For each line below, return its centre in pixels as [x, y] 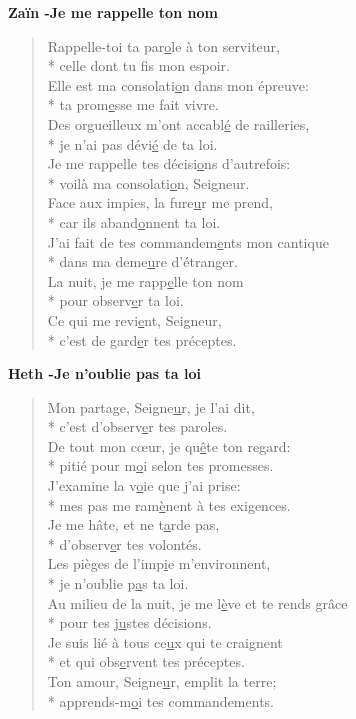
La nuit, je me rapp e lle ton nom [145, 280]
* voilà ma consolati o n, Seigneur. [148, 182]
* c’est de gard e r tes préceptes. [142, 339]
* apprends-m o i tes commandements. [160, 700]
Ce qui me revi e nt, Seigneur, [134, 319]
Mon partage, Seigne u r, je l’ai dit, [151, 406]
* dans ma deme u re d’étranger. [142, 261]
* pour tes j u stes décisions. [129, 622]
